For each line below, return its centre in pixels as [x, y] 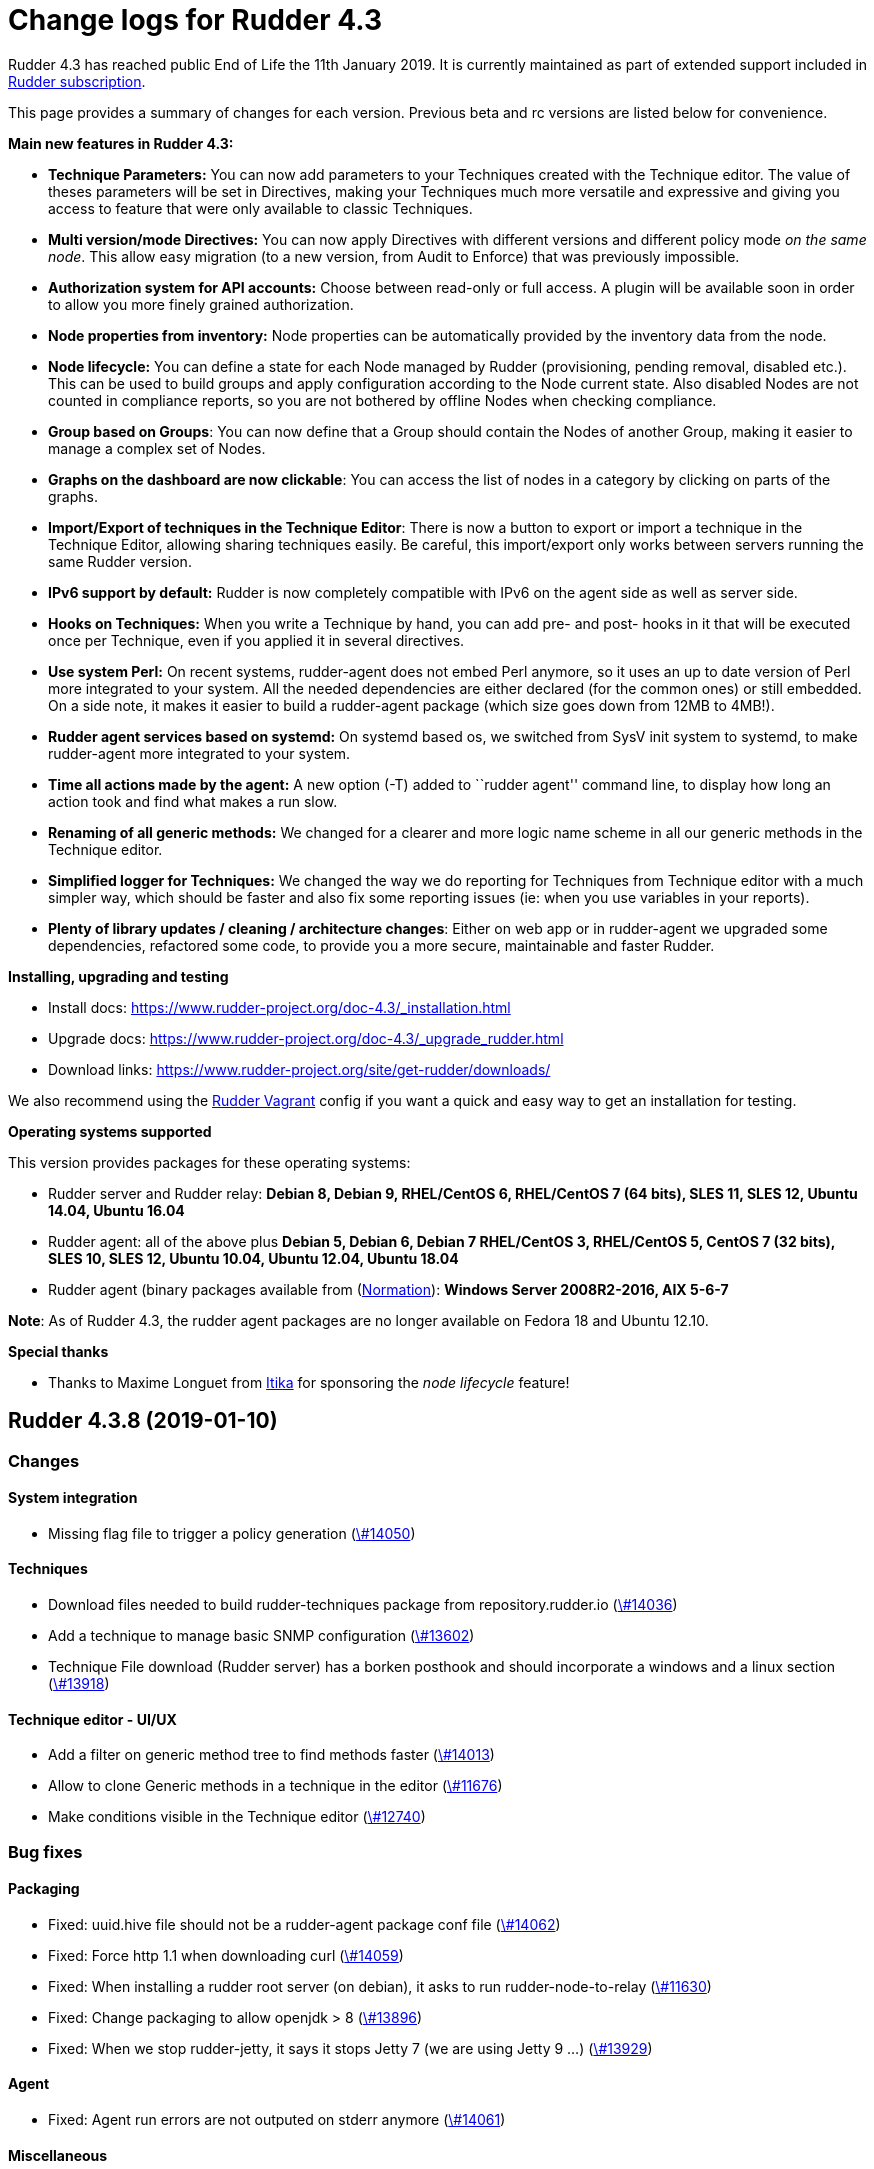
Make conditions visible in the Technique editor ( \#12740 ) [237, 1817]
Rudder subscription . [77, 81]
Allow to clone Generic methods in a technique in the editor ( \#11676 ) [275, 1786]
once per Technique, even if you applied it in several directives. [256, 640]
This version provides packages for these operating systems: [209, 1162]
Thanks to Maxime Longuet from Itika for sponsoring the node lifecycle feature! [309, 1382]
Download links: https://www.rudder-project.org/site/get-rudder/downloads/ [299, 1069]
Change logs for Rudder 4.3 [195, 20]
